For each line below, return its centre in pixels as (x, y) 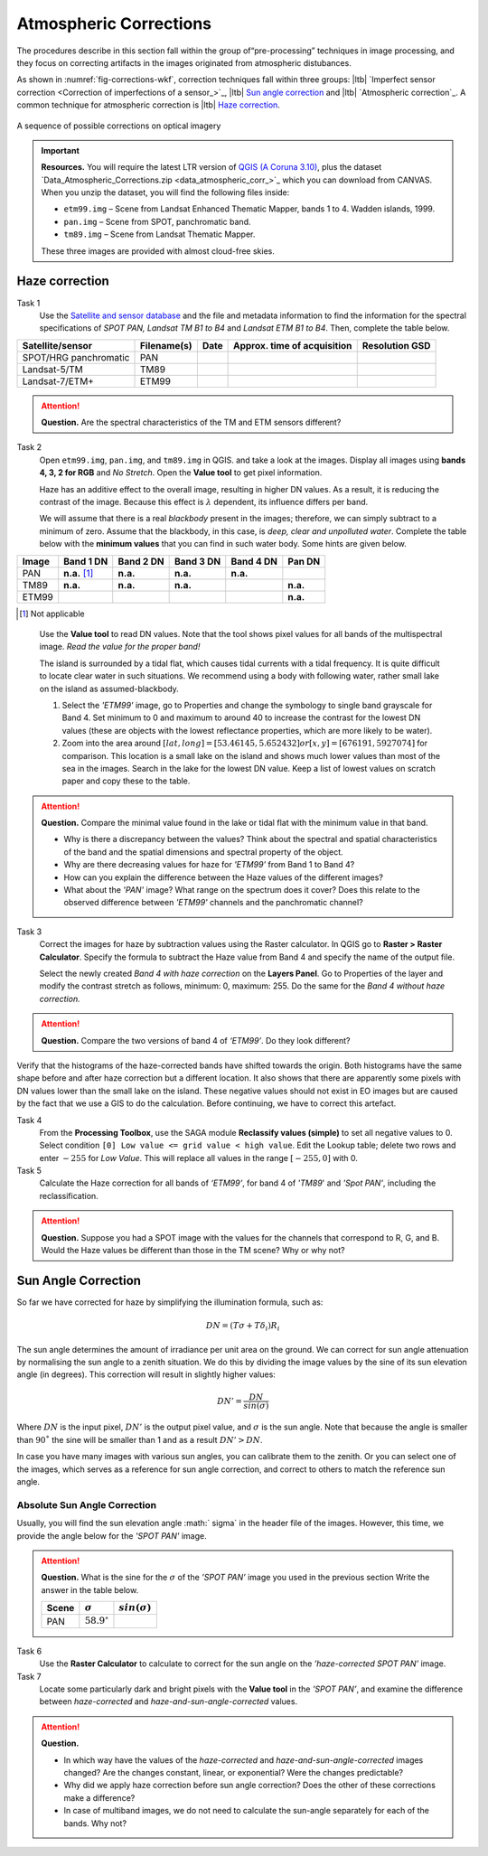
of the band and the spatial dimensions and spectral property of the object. (203, 852)
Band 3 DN (197, 561)
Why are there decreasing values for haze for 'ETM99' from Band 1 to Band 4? (209, 865)
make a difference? (99, 1797)
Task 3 (29, 932)
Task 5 (29, 1171)
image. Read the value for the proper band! (120, 647)
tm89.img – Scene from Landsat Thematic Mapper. (160, 234)
